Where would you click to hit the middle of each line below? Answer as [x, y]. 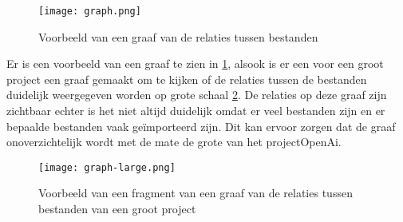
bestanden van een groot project [117, 209]
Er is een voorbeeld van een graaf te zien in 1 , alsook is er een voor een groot [195, 63]
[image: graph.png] [90, 11]
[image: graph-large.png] [107, 167]
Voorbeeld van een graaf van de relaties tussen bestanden [178, 36]
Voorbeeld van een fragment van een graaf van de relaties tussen [196, 193]
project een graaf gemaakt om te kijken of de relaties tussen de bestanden [187, 79]
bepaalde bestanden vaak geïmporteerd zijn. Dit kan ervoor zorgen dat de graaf [201, 126]
